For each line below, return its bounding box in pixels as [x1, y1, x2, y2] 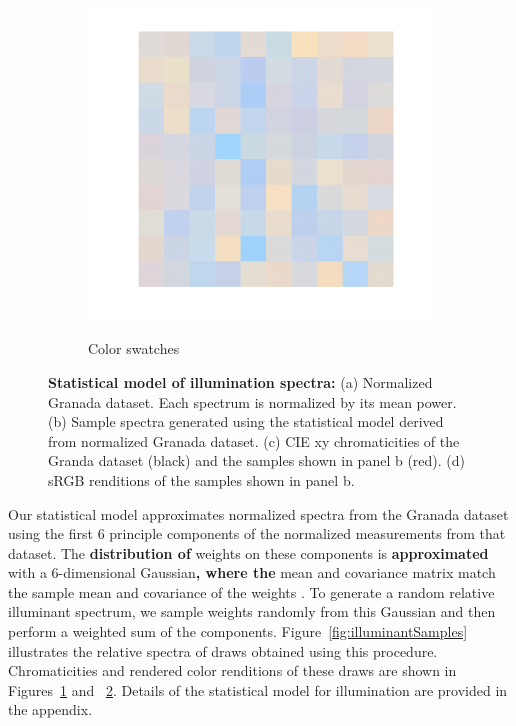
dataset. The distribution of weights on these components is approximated [8, 542, 489, 563]
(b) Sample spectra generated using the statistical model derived [48, 411, 444, 432]
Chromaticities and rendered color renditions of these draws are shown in [8, 660, 457, 681]
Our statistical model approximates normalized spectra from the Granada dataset [8, 503, 509, 524]
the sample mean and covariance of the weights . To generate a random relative [8, 581, 495, 602]
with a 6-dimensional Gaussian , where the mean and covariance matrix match [8, 562, 496, 583]
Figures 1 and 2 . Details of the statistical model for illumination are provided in [8, 679, 508, 700]
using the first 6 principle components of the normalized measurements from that [8, 523, 506, 544]
